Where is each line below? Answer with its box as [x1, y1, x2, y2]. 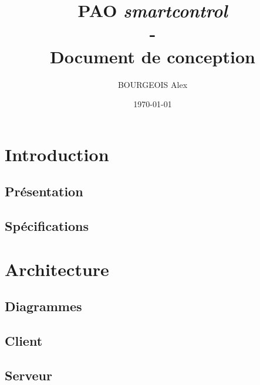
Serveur [5, 366, 52, 384]
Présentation [5, 182, 83, 200]
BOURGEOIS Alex [117, 78, 188, 90]
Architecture [5, 257, 109, 281]
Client [5, 331, 43, 349]
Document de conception [50, 44, 255, 68]
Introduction [5, 142, 109, 166]
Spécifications [5, 217, 89, 235]
